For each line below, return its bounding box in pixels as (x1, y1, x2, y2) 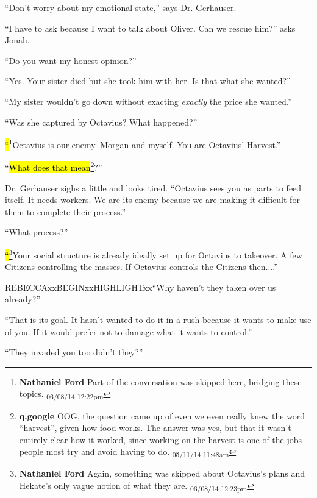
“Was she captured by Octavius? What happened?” (5, 115, 198, 128)
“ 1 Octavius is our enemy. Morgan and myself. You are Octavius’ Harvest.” (5, 137, 281, 151)
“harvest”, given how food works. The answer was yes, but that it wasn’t (19, 421, 291, 434)
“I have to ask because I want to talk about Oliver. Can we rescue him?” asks (5, 21, 296, 34)
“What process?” (5, 226, 68, 238)
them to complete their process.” (5, 205, 126, 218)
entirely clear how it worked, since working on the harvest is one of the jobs (19, 433, 302, 446)
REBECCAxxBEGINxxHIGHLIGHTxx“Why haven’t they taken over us (5, 280, 276, 293)
